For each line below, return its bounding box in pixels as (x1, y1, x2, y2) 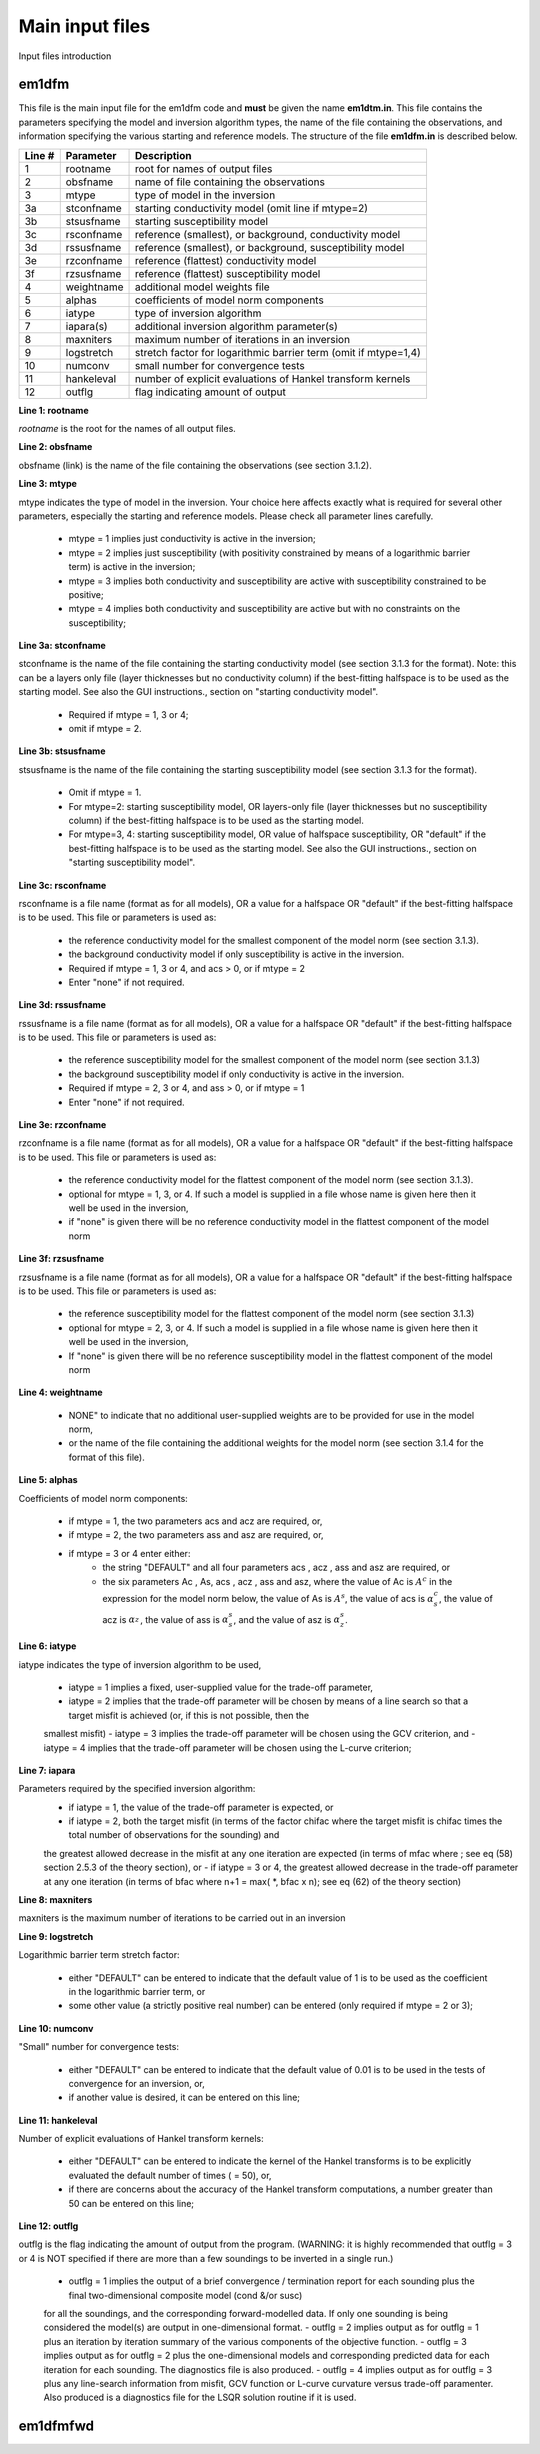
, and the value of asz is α (233, 1613, 341, 1625)
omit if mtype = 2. (68, 723, 142, 735)
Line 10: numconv (18, 2022, 94, 2034)
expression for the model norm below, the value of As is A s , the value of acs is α (102, 1591, 435, 1604)
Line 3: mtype (18, 478, 77, 490)
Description (135, 148, 192, 162)
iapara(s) (65, 319, 109, 333)
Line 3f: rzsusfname (18, 1253, 105, 1265)
